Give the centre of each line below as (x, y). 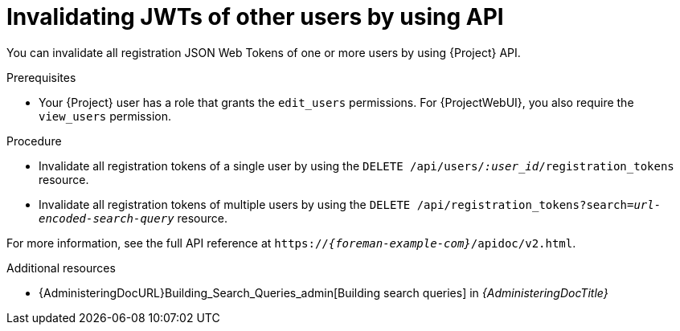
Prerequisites (41, 77)
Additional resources (61, 268)
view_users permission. (105, 116)
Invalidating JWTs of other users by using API (255, 17)
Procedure (34, 141)
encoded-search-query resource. (133, 218)
